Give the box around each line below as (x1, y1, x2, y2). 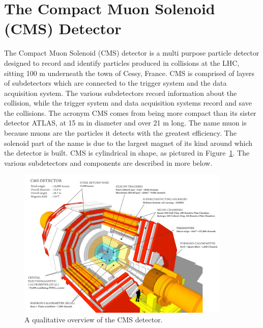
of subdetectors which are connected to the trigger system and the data (4, 78, 227, 88)
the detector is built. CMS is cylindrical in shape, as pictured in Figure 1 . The (4, 147, 250, 158)
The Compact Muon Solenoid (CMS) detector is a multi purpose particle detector (4, 47, 259, 58)
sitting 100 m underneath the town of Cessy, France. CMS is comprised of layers (4, 67, 254, 78)
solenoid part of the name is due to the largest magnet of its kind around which (4, 137, 253, 148)
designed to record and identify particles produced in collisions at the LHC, (4, 57, 240, 68)
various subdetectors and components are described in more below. (4, 157, 213, 168)
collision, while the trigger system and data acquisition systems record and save (4, 97, 252, 108)
